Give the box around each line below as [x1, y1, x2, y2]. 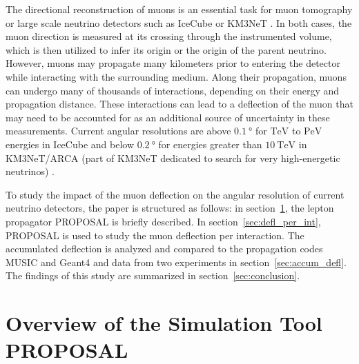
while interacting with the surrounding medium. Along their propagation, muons [6, 69, 347, 83]
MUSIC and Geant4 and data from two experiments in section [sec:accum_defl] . [6, 254, 347, 269]
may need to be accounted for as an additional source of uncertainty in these [6, 110, 330, 124]
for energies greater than [158, 136, 262, 151]
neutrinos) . [6, 164, 55, 179]
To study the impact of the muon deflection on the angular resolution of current [6, 187, 345, 201]
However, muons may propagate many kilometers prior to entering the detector [6, 56, 340, 70]
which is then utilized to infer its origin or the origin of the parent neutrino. [6, 42, 327, 57]
